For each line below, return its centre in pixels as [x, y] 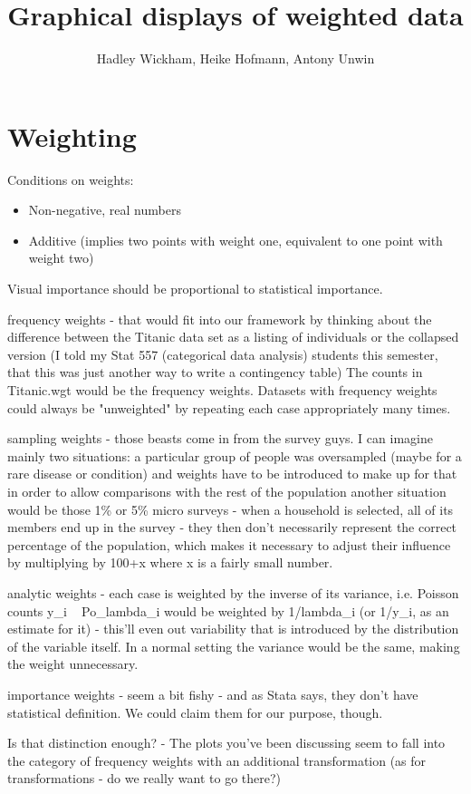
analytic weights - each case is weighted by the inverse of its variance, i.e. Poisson [233, 592]
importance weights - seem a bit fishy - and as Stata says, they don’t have [213, 694]
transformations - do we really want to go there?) [144, 778]
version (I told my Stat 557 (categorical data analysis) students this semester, [223, 354]
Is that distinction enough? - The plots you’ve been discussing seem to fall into [226, 743]
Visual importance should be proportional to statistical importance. [195, 289]
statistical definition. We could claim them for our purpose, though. [195, 712]
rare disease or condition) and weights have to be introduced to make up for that [232, 474]
